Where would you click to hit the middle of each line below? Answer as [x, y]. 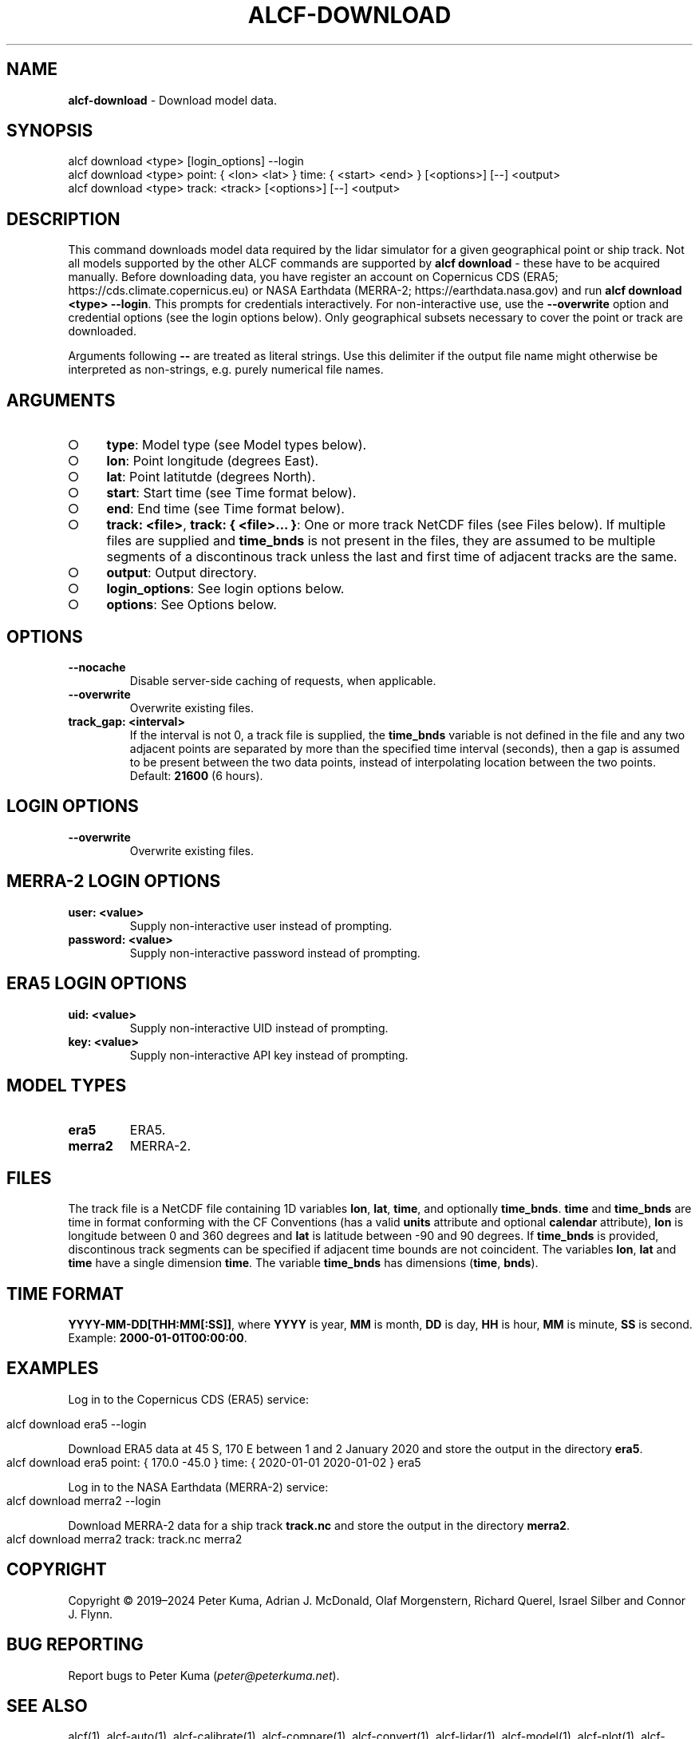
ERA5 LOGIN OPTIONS [97, 984]
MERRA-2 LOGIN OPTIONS [114, 881]
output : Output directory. [182, 573]
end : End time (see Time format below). [225, 509]
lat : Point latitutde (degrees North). [211, 477]
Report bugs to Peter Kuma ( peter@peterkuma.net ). [204, 1675]
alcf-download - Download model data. [172, 100]
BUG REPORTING [75, 1645]
